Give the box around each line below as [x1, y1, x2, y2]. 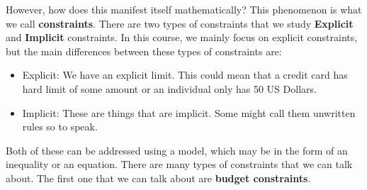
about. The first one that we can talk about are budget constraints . [6, 170, 311, 185]
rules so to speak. [22, 119, 98, 134]
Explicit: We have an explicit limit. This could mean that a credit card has [22, 67, 348, 82]
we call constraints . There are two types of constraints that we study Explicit [6, 16, 354, 30]
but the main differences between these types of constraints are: [6, 43, 282, 58]
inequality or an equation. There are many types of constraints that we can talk [6, 157, 353, 172]
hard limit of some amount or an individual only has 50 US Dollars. [22, 81, 317, 96]
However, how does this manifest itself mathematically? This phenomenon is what [6, 2, 362, 16]
